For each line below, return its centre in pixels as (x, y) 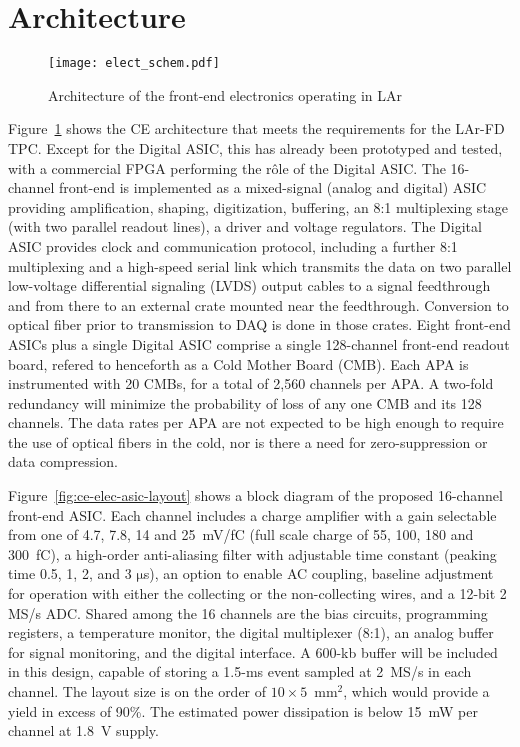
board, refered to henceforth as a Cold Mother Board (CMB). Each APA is (238, 363)
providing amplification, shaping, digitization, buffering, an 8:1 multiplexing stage (258, 206)
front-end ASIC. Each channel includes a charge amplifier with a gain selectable (252, 514)
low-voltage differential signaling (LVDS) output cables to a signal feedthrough (249, 285)
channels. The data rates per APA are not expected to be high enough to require (256, 422)
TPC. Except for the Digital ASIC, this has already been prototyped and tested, (255, 147)
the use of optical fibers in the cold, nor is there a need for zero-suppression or (248, 441)
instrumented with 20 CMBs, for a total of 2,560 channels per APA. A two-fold (251, 383)
